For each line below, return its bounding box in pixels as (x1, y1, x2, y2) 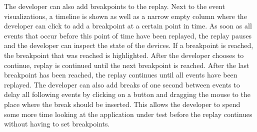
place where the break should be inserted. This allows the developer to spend (4, 98, 240, 109)
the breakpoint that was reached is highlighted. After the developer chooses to (4, 49, 244, 60)
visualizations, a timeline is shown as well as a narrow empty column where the (4, 10, 247, 21)
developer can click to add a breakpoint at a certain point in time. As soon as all (4, 20, 252, 31)
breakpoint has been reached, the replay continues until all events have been (4, 69, 237, 80)
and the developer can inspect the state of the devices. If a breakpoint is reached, (4, 40, 253, 50)
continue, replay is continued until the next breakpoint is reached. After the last (4, 59, 249, 70)
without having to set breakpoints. (4, 118, 110, 129)
